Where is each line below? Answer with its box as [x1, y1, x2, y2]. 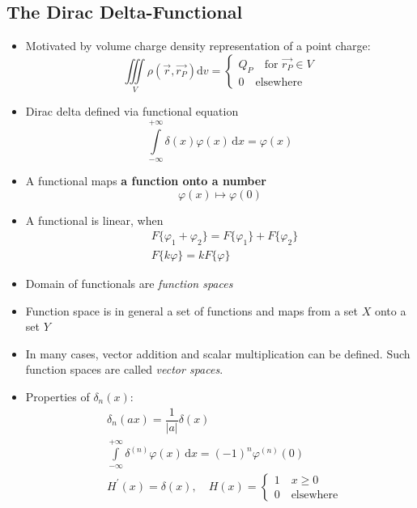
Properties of [25, 387, 90, 404]
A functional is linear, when [25, 211, 164, 228]
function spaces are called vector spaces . [25, 361, 223, 378]
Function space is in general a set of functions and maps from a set [25, 302, 359, 319]
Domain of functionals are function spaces [25, 274, 233, 291]
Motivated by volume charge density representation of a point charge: [25, 37, 371, 54]
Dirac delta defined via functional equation [25, 103, 239, 120]
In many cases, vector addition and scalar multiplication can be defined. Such [25, 345, 411, 362]
